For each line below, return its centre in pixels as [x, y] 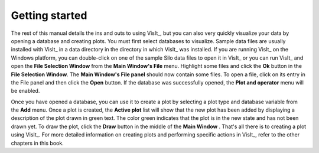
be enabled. [25, 91]
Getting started [49, 15]
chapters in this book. [38, 143]
